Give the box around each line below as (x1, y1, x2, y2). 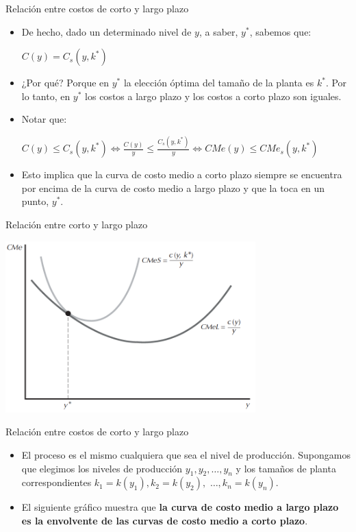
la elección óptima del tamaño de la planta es (123, 75, 314, 90)
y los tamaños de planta (236, 461, 336, 475)
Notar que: (21, 112, 67, 126)
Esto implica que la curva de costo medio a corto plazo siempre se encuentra (21, 167, 342, 182)
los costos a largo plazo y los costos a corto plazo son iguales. (85, 88, 342, 103)
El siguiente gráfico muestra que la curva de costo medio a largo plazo (21, 500, 339, 514)
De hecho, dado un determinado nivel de (21, 24, 192, 38)
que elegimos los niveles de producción (21, 461, 183, 475)
